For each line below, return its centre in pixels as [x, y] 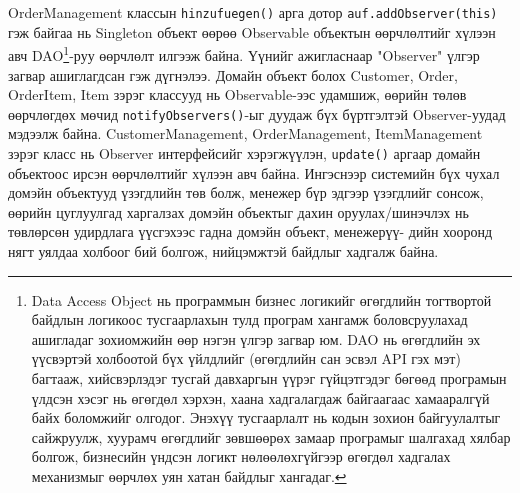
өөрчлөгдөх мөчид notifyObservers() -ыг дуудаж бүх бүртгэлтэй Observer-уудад [257, 113]
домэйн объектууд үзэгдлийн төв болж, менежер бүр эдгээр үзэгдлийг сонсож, [246, 192]
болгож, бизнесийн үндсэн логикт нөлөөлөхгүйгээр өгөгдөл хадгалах [241, 456]
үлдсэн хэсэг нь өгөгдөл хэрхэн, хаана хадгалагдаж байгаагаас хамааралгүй [260, 397]
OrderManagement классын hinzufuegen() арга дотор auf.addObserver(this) [253, 12]
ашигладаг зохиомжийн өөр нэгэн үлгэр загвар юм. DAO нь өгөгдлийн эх [256, 338]
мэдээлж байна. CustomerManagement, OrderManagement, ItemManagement [245, 133]
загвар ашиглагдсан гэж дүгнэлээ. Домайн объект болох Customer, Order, [233, 74]
